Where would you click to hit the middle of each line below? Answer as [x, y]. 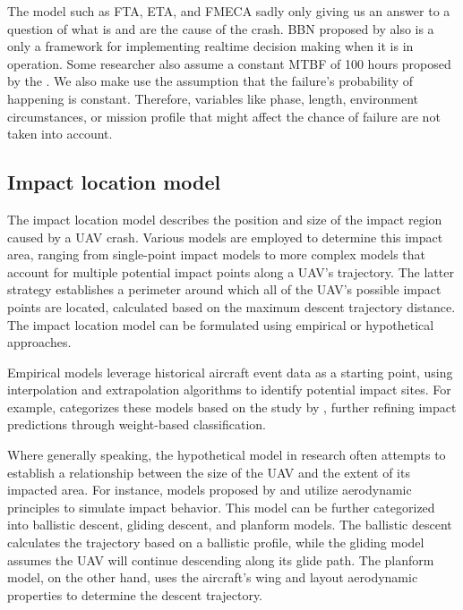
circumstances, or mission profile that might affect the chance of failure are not [224, 116]
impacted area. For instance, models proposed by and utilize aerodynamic [210, 490]
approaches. [39, 342]
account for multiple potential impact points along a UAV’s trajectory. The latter [231, 271]
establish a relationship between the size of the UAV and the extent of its [209, 472]
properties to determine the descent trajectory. [135, 594]
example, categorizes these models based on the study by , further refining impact [232, 407]
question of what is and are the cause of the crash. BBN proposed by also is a [221, 28]
